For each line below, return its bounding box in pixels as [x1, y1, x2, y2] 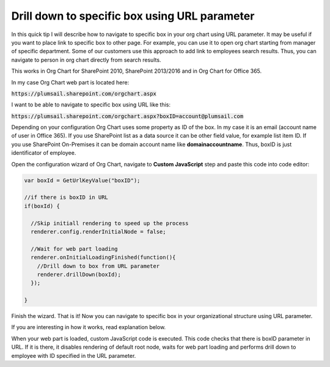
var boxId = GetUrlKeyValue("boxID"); [24, 177, 141, 183]
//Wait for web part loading [31, 245, 119, 252]
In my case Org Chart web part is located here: [11, 78, 130, 86]
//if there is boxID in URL [24, 194, 108, 201]
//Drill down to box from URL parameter [37, 262, 160, 269]
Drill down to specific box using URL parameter [11, 9, 255, 23]
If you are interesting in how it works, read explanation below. [11, 324, 166, 331]
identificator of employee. [11, 149, 76, 157]
